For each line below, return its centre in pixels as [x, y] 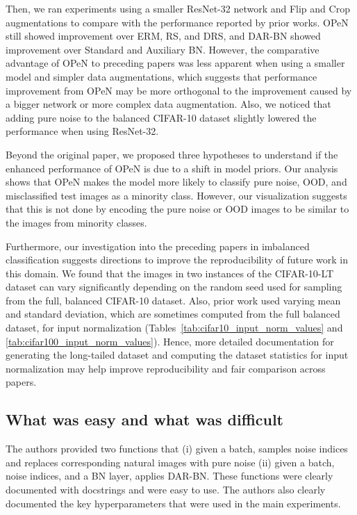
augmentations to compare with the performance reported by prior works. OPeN [177, 22]
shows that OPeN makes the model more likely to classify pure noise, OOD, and [176, 182]
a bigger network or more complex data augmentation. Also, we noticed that [168, 104]
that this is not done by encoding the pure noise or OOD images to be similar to [177, 209]
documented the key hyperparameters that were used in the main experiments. [173, 503]
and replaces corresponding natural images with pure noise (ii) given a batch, [170, 462]
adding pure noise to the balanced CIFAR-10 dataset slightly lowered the [161, 117]
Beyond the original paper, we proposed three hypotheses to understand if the [172, 154]
